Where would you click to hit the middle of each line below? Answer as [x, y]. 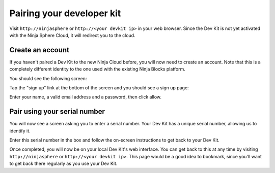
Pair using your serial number [57, 112]
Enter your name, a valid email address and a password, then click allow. [86, 97]
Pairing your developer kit [65, 13]
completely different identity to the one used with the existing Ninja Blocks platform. [98, 69]
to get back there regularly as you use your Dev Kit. [63, 164]
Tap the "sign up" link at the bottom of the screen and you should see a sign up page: [99, 88]
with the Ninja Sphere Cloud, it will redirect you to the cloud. [72, 35]
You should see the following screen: [48, 78]
